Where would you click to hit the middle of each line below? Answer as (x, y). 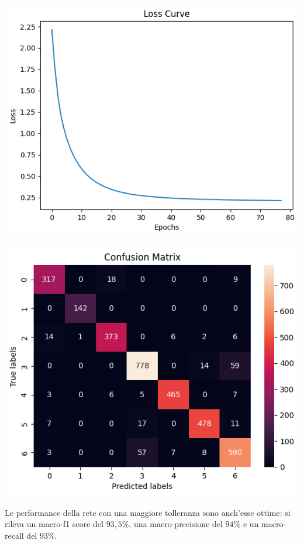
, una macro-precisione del (176, 524)
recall (14, 535)
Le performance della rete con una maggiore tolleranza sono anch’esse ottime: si (148, 512)
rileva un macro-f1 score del (54, 524)
